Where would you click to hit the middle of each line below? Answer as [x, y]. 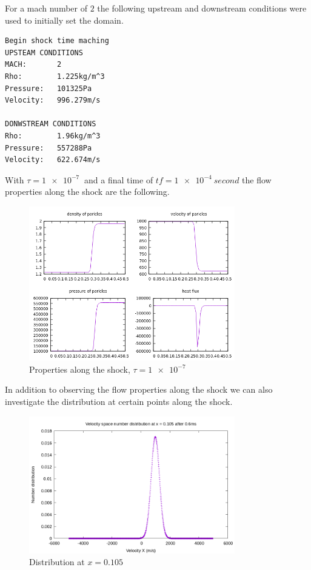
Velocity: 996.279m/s [53, 100]
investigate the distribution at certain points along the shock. [119, 402]
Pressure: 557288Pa [48, 148]
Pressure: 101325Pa [48, 88]
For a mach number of [46, 8]
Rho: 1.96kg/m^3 [53, 136]
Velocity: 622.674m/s [53, 160]
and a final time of [119, 179]
